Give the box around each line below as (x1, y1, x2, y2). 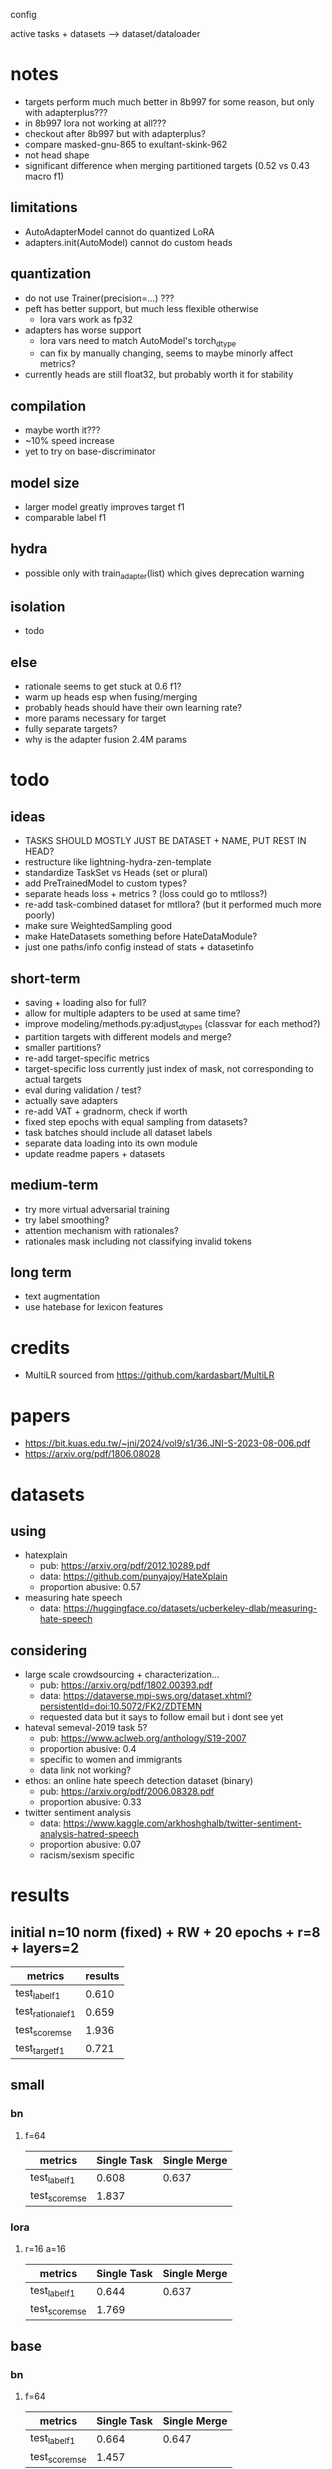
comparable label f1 (24, 511, 107, 523)
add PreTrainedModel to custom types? (24, 877, 188, 889)
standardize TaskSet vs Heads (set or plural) (24, 867, 208, 879)
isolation (10, 598, 66, 615)
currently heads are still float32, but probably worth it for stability (24, 369, 294, 381)
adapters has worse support (24, 324, 142, 336)
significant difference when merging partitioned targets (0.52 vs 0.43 (24, 159, 310, 171)
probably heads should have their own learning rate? (24, 702, 243, 714)
